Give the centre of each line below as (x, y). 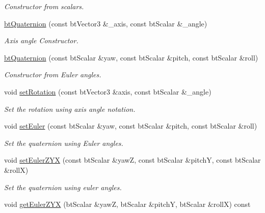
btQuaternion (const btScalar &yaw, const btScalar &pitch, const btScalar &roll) (131, 57)
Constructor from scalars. (44, 6)
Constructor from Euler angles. (53, 74)
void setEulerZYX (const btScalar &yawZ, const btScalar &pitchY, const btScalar (132, 160)
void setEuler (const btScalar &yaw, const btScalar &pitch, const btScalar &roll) (131, 126)
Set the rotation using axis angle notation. (70, 109)
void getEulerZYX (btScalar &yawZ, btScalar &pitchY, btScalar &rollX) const (127, 204)
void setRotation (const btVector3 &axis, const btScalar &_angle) (108, 91)
